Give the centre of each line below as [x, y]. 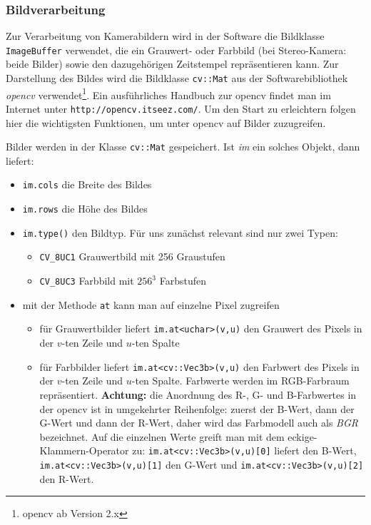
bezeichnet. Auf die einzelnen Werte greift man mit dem [162, 436]
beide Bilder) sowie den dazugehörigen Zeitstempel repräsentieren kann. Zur [172, 64]
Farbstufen [183, 281]
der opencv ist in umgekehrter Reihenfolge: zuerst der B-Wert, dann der [197, 408]
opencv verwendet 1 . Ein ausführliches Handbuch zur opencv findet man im [168, 93]
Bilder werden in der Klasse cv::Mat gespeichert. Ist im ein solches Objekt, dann [183, 147]
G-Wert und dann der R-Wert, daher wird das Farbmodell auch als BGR [199, 423]
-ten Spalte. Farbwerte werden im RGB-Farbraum [240, 381]
